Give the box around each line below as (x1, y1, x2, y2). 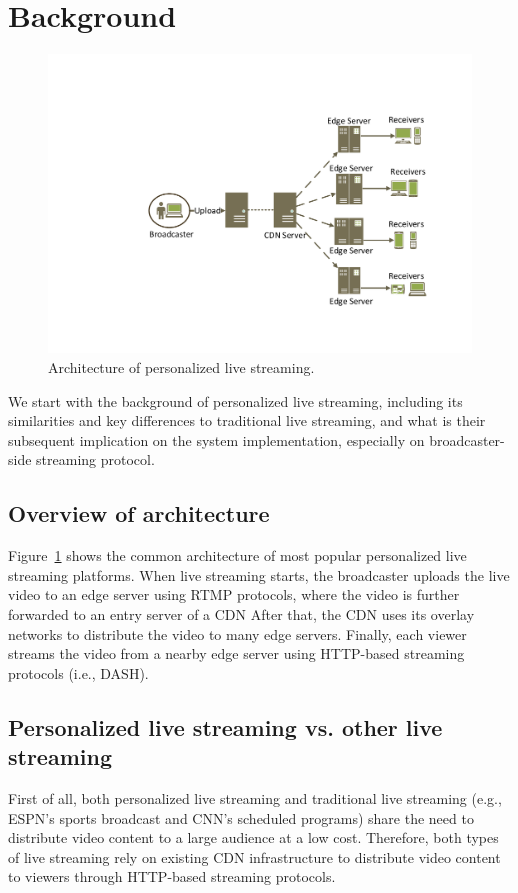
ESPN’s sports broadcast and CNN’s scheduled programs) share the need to (8, 807, 474, 828)
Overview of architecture (8, 498, 270, 529)
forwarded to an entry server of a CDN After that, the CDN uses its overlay (8, 604, 475, 625)
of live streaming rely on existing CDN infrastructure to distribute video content (8, 846, 501, 867)
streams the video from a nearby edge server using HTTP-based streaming (8, 643, 465, 664)
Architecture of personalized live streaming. (48, 357, 315, 378)
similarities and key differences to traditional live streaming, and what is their (8, 410, 486, 431)
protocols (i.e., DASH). (8, 662, 149, 683)
